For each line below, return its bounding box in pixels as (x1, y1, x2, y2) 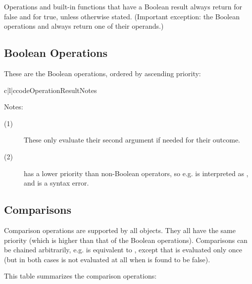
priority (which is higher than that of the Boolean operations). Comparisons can (4, 235, 248, 245)
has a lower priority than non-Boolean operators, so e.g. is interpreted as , (24, 168, 249, 178)
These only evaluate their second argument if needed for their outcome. (24, 135, 241, 145)
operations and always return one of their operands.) (4, 21, 164, 31)
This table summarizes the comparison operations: (4, 271, 157, 281)
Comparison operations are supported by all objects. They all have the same (4, 225, 236, 235)
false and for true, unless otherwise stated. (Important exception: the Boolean (4, 11, 240, 21)
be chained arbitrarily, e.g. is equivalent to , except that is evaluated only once (4, 244, 242, 255)
